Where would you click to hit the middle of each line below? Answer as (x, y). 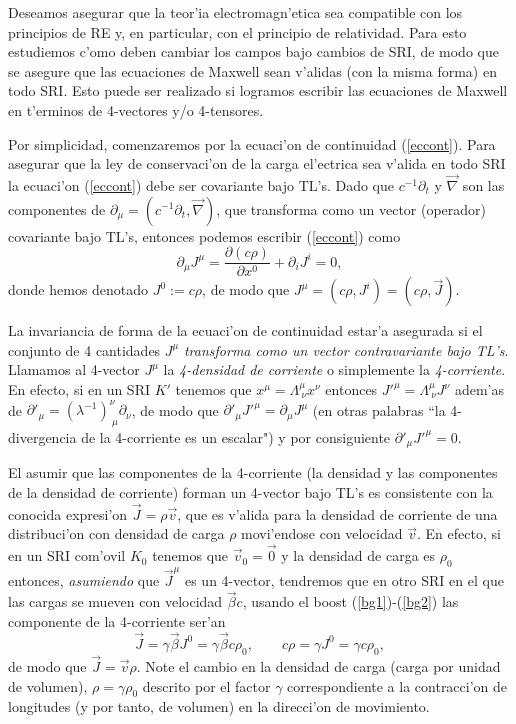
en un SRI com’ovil (67, 555)
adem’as (479, 389)
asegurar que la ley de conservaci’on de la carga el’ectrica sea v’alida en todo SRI (257, 163)
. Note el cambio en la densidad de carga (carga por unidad (318, 665)
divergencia (42, 436)
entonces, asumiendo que (84, 579)
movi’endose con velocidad (322, 533)
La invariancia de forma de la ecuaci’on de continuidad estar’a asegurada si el (245, 330)
